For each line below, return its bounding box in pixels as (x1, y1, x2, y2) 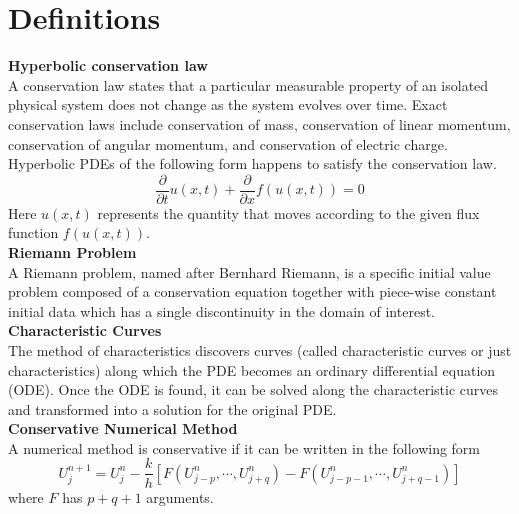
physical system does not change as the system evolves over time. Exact (8, 94, 448, 115)
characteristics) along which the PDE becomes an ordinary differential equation (8, 359, 496, 380)
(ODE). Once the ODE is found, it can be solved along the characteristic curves (8, 379, 499, 400)
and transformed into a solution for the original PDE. (8, 398, 337, 419)
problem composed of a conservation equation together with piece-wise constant (8, 281, 497, 302)
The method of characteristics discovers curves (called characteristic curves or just (8, 339, 512, 360)
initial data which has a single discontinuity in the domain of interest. (8, 300, 435, 321)
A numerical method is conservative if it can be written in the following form (8, 437, 481, 458)
